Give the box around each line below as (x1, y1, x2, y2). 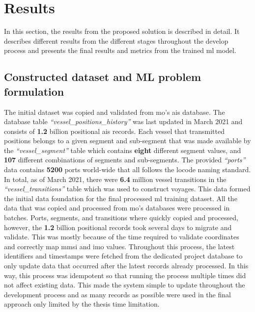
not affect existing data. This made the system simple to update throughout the (4, 280, 245, 290)
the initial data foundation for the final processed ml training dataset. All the (4, 193, 237, 203)
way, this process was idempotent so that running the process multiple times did (4, 270, 246, 280)
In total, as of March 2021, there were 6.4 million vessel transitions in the (4, 174, 227, 184)
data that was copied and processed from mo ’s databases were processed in (4, 203, 230, 213)
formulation (4, 83, 64, 99)
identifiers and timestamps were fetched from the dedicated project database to (4, 251, 243, 261)
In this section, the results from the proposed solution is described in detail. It (4, 26, 240, 36)
